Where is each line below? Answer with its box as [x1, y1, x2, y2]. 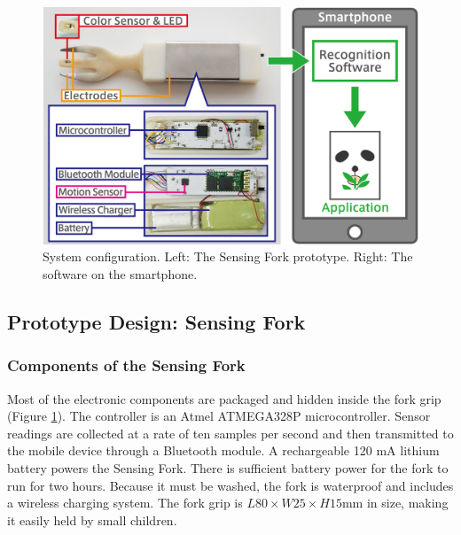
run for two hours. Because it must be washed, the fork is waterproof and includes [7, 476, 454, 494]
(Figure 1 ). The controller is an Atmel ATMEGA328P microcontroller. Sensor [7, 407, 431, 425]
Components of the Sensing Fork [7, 354, 246, 376]
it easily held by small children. [7, 510, 177, 529]
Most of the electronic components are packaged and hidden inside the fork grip [7, 389, 441, 407]
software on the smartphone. [43, 265, 198, 283]
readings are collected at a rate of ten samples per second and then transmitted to [7, 423, 454, 442]
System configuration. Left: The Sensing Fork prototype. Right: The [43, 247, 413, 266]
